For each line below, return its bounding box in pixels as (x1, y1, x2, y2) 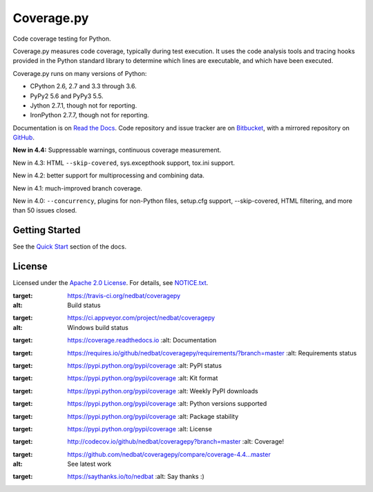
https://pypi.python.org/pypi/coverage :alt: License (67, 424, 212, 433)
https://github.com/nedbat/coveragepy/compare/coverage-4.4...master (67, 450, 271, 458)
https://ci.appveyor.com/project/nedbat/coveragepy (67, 314, 216, 322)
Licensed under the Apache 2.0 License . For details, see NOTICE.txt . (12, 279, 209, 287)
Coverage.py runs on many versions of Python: (12, 69, 147, 77)
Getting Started (12, 224, 81, 236)
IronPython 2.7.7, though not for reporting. (30, 111, 149, 119)
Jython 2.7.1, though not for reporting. (30, 101, 137, 110)
